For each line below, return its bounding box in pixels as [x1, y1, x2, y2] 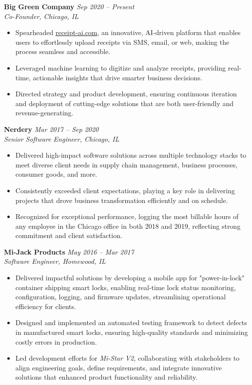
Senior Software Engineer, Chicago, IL [4, 133, 119, 144]
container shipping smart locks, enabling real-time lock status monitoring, [15, 282, 236, 292]
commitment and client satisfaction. [15, 230, 122, 240]
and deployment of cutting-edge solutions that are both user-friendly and [15, 98, 234, 108]
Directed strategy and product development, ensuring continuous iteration [15, 89, 237, 99]
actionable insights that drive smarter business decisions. [33, 72, 202, 82]
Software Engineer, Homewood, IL [4, 256, 106, 266]
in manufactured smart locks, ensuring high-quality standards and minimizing [15, 327, 248, 337]
